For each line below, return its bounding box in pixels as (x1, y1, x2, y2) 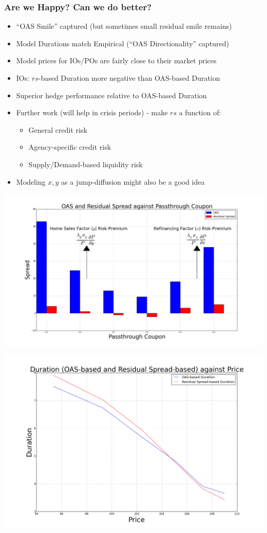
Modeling (16, 176, 46, 187)
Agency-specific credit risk (28, 141, 111, 152)
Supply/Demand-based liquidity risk (28, 158, 143, 169)
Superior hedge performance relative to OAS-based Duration (16, 90, 207, 100)
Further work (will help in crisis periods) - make (16, 107, 168, 118)
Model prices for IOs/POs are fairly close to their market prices (16, 55, 217, 66)
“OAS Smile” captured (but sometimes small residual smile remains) (16, 21, 232, 31)
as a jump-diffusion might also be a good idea (61, 176, 205, 187)
